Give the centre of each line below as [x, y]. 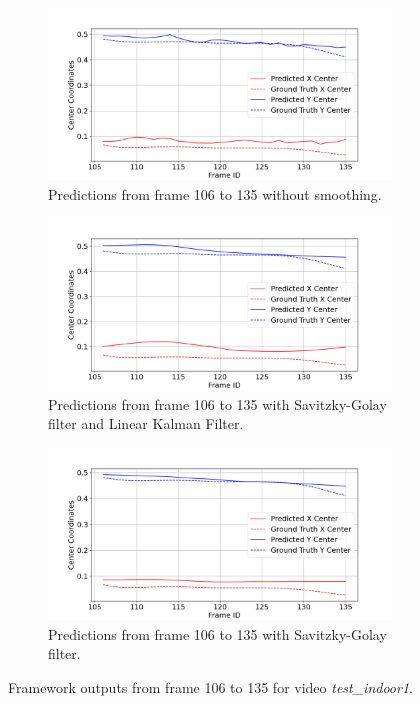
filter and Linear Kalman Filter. [146, 423]
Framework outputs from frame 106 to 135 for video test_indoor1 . [210, 686]
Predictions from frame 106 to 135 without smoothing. [215, 193]
